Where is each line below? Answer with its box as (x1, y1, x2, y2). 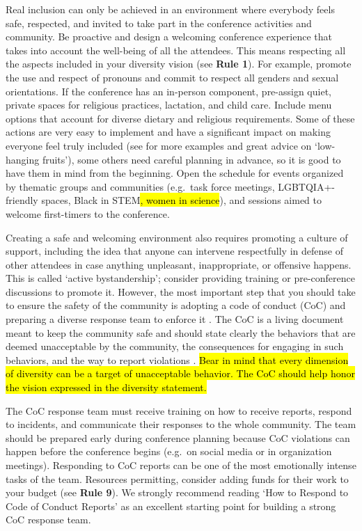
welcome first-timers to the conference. (6, 206, 170, 221)
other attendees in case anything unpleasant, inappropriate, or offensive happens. (6, 257, 352, 271)
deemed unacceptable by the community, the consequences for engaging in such (6, 339, 344, 354)
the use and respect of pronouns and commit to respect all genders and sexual (6, 70, 339, 84)
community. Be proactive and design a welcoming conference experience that (6, 29, 332, 44)
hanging (6, 152, 40, 166)
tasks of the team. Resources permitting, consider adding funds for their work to (6, 471, 349, 486)
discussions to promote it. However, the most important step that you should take (6, 284, 356, 299)
